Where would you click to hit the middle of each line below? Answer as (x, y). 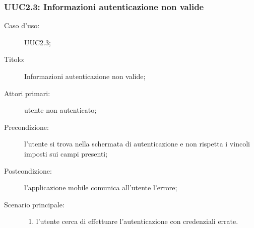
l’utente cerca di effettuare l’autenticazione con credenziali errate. (137, 221)
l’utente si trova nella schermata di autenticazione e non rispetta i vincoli (137, 144)
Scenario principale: (34, 204)
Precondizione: (26, 127)
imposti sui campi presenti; (66, 153)
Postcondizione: (28, 170)
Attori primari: (27, 93)
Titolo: (15, 59)
